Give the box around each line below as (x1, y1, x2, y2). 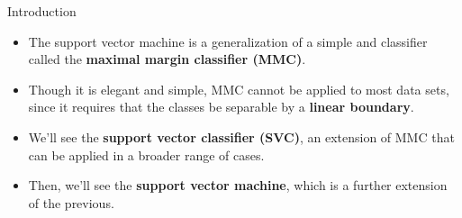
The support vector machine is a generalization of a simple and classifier (28, 32, 428, 50)
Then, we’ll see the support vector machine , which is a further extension (28, 176, 448, 195)
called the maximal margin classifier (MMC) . (28, 50, 306, 68)
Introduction (7, 2, 77, 20)
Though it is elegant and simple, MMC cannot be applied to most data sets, (28, 79, 449, 98)
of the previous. (28, 193, 114, 212)
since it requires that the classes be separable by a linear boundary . (28, 97, 414, 116)
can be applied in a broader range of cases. (28, 145, 265, 164)
